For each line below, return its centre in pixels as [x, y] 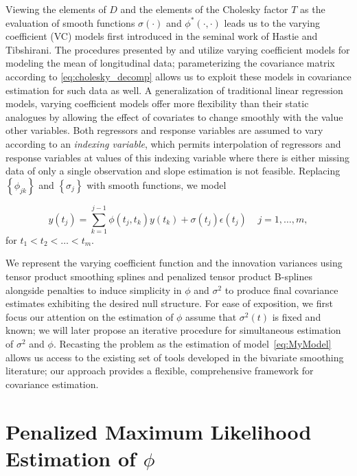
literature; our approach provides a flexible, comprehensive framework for [160, 371]
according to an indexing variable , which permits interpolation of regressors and [173, 143]
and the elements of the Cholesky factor [204, 9]
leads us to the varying [272, 22]
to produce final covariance [281, 290]
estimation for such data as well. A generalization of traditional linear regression [174, 90]
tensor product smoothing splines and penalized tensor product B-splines [159, 276]
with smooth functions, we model [157, 184]
